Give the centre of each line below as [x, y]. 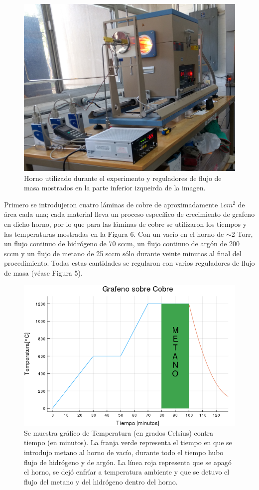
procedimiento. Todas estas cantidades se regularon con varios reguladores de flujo [129, 263]
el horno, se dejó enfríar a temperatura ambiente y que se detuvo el [127, 472]
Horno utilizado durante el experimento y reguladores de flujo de [123, 178]
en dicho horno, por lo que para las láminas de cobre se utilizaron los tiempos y [126, 224]
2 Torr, [242, 234]
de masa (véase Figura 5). [43, 272]
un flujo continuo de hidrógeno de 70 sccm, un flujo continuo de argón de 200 [122, 244]
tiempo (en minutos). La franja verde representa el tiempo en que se [128, 442]
